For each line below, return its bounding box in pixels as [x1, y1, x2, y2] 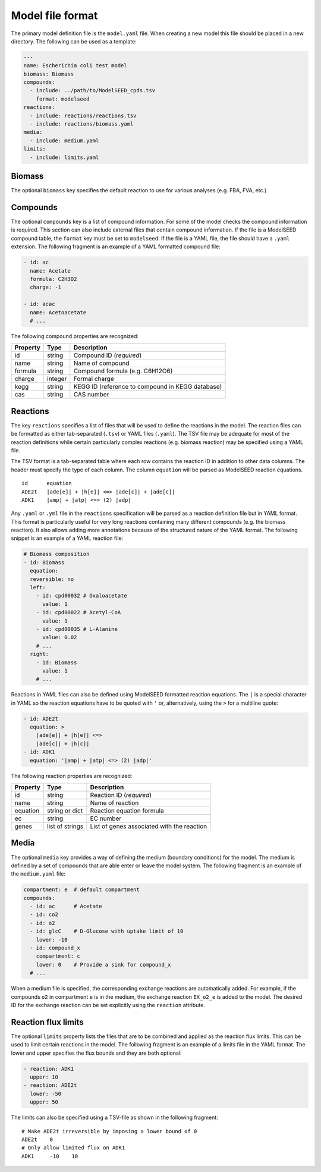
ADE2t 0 [21, 1136, 53, 1143]
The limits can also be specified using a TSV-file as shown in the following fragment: [11, 1114, 218, 1121]
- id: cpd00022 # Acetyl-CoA [36, 609, 121, 616]
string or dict [46, 807, 83, 815]
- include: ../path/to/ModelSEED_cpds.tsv [30, 87, 156, 94]
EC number [90, 814, 122, 823]
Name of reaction [90, 799, 139, 807]
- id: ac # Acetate [30, 903, 102, 910]
